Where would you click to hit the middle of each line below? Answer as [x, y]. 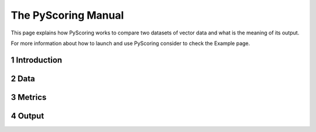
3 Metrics [29, 97]
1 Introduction [37, 60]
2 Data [23, 79]
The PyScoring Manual [67, 15]
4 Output [28, 116]
